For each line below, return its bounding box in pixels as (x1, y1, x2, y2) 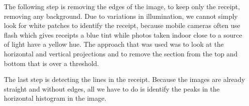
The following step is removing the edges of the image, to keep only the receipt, (4, 1, 240, 11)
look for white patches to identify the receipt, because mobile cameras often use (4, 20, 240, 30)
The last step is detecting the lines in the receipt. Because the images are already (4, 74, 245, 84)
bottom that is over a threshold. (4, 58, 99, 68)
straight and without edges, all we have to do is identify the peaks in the (4, 83, 220, 93)
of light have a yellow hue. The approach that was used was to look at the (4, 39, 224, 49)
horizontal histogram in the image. (4, 93, 107, 103)
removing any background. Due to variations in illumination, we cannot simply (4, 11, 238, 21)
